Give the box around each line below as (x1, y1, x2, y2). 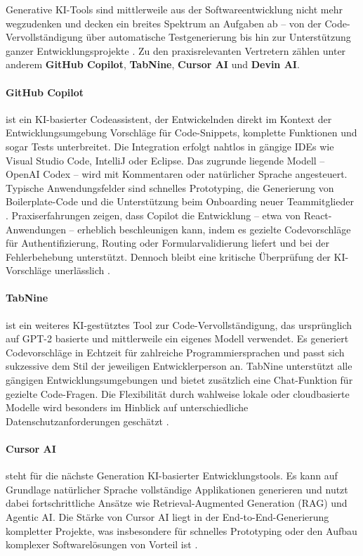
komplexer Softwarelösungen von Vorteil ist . (6, 537, 198, 552)
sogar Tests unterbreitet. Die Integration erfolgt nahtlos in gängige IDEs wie (6, 138, 334, 153)
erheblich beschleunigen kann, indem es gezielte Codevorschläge (77, 221, 351, 236)
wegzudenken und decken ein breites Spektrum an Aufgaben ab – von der (6, 15, 322, 30)
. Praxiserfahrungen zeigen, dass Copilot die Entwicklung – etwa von (6, 207, 301, 222)
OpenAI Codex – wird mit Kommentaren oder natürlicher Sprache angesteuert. (6, 167, 348, 181)
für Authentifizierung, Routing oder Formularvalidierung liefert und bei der (6, 235, 329, 250)
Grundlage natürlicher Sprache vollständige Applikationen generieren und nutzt (6, 481, 348, 496)
